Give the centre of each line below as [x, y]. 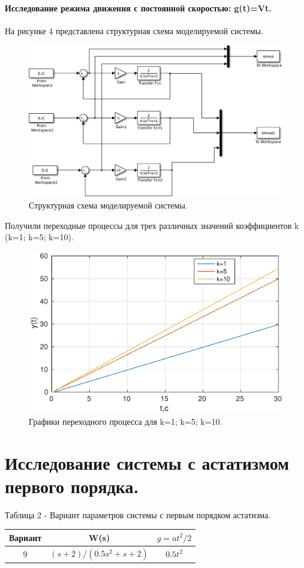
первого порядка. [72, 486]
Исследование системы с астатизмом [147, 462]
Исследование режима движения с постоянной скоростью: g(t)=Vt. [138, 7]
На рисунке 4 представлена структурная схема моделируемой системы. [134, 30]
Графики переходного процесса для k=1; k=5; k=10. [126, 421]
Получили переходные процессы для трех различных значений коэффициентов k [152, 225]
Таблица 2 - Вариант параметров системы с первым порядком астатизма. [138, 514]
